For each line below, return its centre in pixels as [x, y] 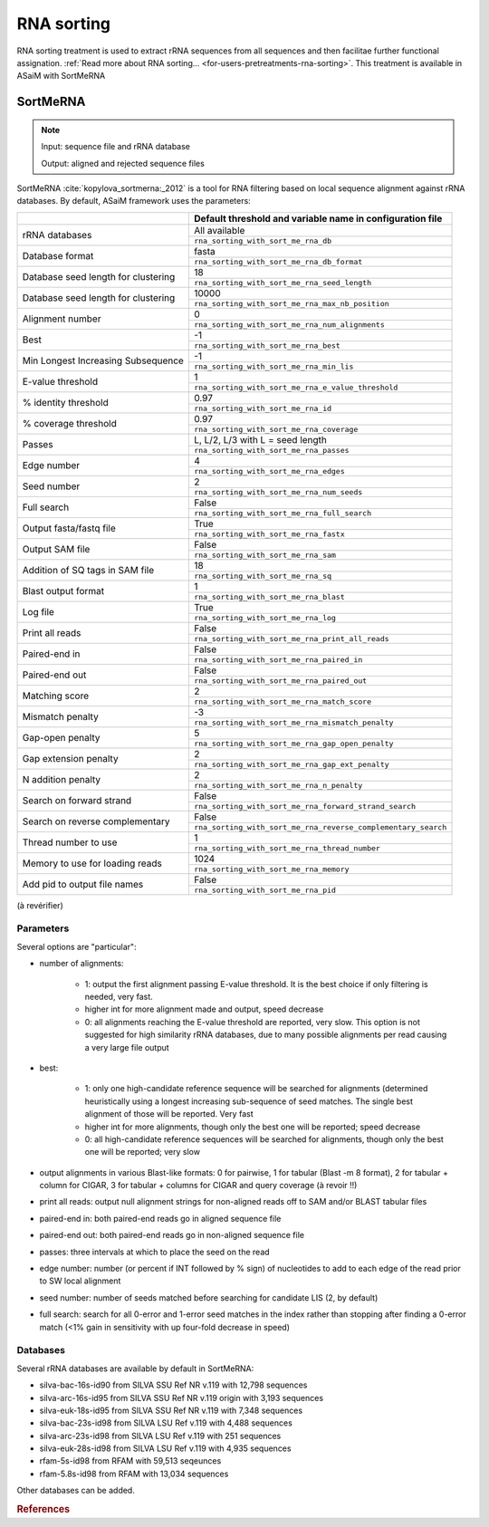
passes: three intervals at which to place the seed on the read [155, 1252]
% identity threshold [65, 402]
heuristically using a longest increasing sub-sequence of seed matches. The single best [249, 1101]
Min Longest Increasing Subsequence [103, 360]
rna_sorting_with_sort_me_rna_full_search [282, 513]
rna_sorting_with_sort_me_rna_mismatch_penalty [293, 722]
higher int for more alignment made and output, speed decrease [204, 1009]
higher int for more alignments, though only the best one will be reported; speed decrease [253, 1127]
